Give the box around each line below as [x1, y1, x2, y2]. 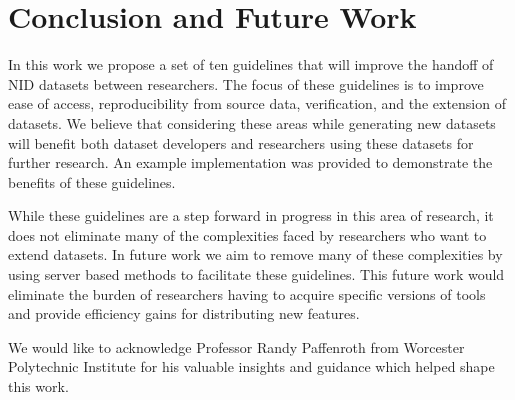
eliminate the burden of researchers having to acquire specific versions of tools [8, 283, 486, 304]
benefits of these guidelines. [8, 171, 176, 192]
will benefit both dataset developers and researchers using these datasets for [8, 132, 474, 153]
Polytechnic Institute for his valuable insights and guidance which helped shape [8, 356, 495, 377]
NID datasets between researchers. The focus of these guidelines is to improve [8, 73, 484, 94]
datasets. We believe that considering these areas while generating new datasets [8, 112, 496, 133]
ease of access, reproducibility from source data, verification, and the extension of [8, 93, 506, 114]
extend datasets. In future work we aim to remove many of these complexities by [8, 244, 503, 265]
